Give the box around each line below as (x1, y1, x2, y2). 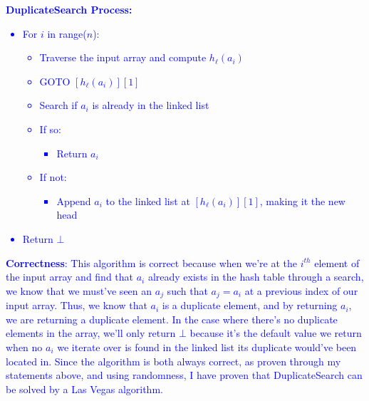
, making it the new (259, 193, 345, 208)
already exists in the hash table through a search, (147, 269, 364, 284)
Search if (39, 98, 78, 113)
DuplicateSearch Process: (6, 2, 132, 16)
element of (314, 255, 360, 270)
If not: (39, 170, 67, 184)
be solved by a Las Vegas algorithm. (6, 381, 163, 396)
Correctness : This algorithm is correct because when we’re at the (6, 255, 298, 270)
